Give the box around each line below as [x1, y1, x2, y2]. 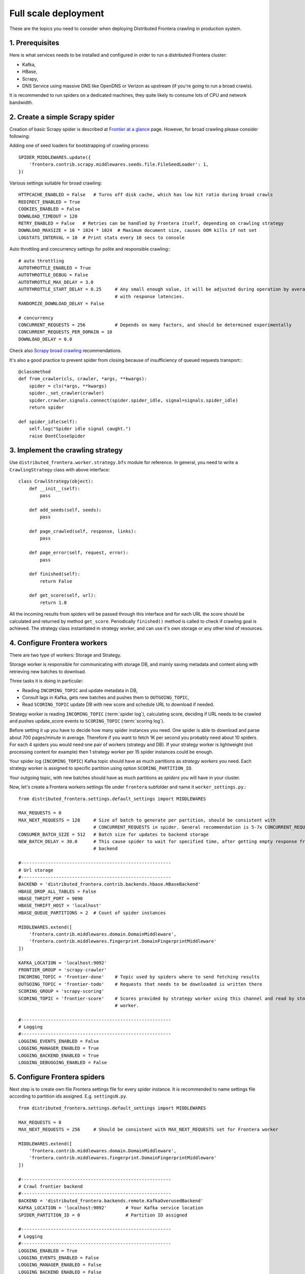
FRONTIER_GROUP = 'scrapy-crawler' [18, 967, 107, 973]
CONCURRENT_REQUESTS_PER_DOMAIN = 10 [18, 329, 113, 335]
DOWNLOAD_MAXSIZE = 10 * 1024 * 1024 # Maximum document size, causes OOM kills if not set [18, 227, 257, 233]
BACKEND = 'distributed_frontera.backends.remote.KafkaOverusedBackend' [18, 1198, 203, 1204]
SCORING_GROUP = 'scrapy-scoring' [18, 989, 104, 994]
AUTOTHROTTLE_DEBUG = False [18, 272, 88, 278]
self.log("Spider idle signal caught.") [28, 426, 132, 432]
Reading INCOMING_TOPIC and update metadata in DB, [22, 687, 138, 693]
